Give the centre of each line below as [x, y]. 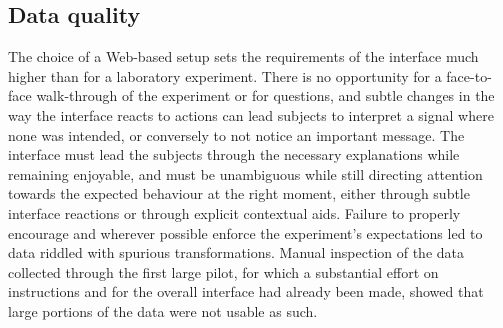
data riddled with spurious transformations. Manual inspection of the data [236, 252]
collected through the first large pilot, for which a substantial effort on [223, 271]
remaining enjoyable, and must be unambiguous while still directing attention [245, 173]
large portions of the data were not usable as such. [163, 310]
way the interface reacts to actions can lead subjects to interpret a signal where [251, 114]
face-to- [469, 75]
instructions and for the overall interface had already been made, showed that [246, 291]
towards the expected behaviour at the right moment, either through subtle [239, 193]
